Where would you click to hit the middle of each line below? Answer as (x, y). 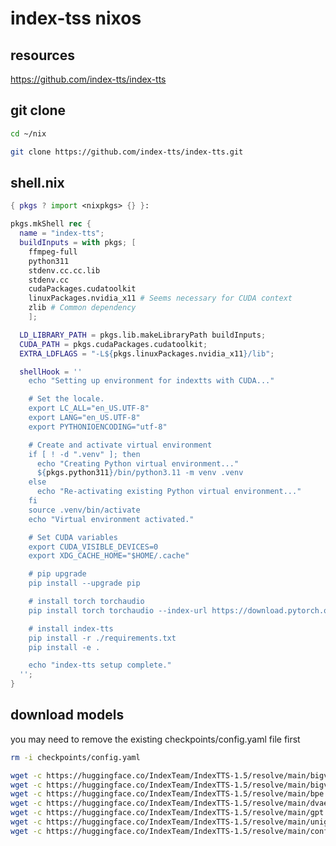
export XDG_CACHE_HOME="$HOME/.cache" (109, 556)
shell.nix (37, 182)
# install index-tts (71, 628)
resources (42, 55)
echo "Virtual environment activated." (111, 519)
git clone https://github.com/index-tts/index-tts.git (127, 152)
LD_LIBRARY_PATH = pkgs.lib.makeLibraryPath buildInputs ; (143, 335)
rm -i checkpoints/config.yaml (75, 757)
